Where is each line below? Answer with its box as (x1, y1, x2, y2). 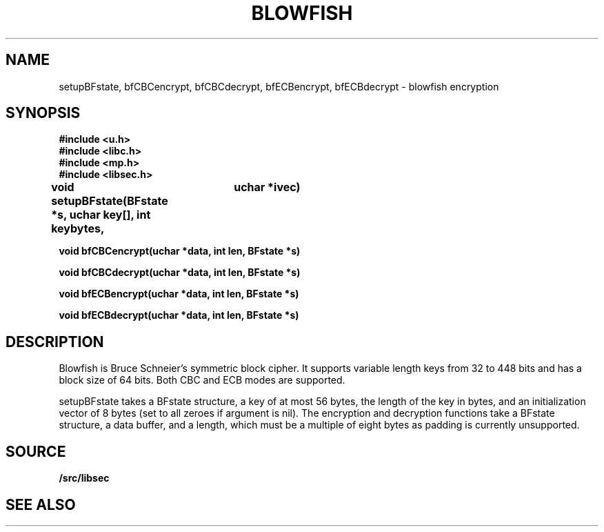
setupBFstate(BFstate (51, 194, 168, 208)
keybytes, (51, 221, 105, 236)
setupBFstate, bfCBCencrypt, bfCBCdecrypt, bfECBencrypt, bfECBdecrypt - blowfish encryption (59, 80, 499, 92)
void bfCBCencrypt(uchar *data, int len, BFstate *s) (59, 245, 301, 257)
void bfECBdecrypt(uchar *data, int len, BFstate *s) (59, 309, 299, 322)
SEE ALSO (6, 495, 76, 513)
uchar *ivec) (234, 180, 301, 195)
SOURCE (6, 442, 66, 460)
